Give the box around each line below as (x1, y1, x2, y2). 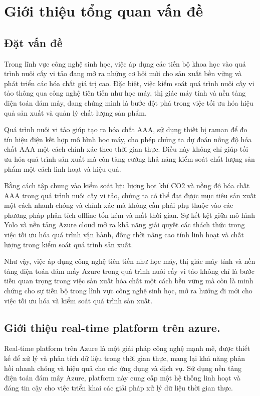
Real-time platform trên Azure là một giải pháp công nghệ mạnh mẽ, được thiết (4, 343, 250, 353)
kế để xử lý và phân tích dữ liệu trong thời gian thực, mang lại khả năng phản (4, 353, 245, 363)
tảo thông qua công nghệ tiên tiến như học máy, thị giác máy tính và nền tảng (4, 88, 246, 98)
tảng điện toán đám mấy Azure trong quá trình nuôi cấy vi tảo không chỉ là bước (4, 265, 254, 276)
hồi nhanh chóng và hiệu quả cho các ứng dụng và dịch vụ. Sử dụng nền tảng (4, 362, 242, 373)
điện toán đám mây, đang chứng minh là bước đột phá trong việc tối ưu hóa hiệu (4, 97, 253, 108)
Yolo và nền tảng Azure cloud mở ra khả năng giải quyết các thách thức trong (4, 219, 245, 230)
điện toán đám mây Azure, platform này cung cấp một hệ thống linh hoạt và (4, 372, 240, 383)
